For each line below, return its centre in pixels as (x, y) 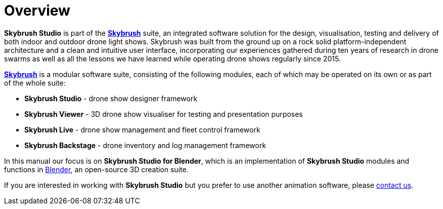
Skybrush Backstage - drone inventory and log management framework (145, 145)
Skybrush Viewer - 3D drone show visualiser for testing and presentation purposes (164, 114)
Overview (37, 11)
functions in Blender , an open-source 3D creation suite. (96, 169)
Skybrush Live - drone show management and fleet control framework (142, 129)
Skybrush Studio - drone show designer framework (111, 98)
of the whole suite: (35, 83)
